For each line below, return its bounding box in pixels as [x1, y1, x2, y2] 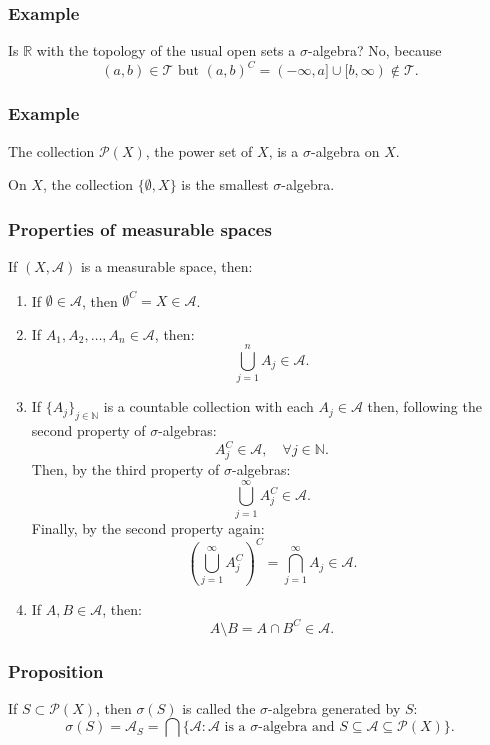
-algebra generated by [268, 697, 401, 718]
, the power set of [145, 140, 253, 161]
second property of [31, 420, 146, 441]
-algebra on [310, 140, 380, 161]
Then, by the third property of [31, 458, 220, 479]
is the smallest [181, 174, 269, 195]
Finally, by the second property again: [31, 517, 265, 538]
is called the [182, 697, 256, 718]
